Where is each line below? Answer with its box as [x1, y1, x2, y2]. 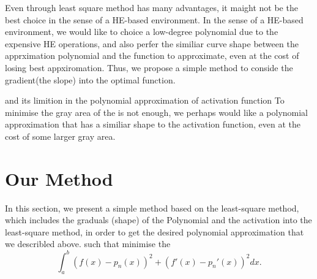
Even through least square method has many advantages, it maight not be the [5, 1, 298, 13]
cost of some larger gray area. [5, 129, 116, 142]
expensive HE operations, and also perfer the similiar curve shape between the [5, 37, 299, 50]
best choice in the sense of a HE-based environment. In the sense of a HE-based [5, 13, 304, 26]
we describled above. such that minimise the [5, 237, 171, 250]
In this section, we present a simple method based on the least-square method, [5, 201, 299, 214]
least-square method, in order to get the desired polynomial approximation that [5, 225, 304, 238]
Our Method [5, 166, 113, 191]
